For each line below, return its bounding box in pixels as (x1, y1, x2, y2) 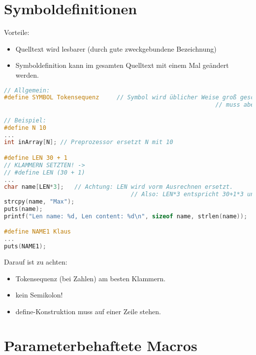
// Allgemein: (4, 87, 50, 94)
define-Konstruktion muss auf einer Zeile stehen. (15, 306, 161, 316)
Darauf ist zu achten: (4, 257, 67, 267)
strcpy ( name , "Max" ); (4, 198, 75, 206)
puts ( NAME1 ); (4, 243, 46, 250)
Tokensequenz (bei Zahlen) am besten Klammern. (15, 273, 166, 283)
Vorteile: (4, 27, 30, 37)
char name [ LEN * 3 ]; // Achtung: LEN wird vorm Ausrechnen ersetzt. (4, 183, 233, 191)
